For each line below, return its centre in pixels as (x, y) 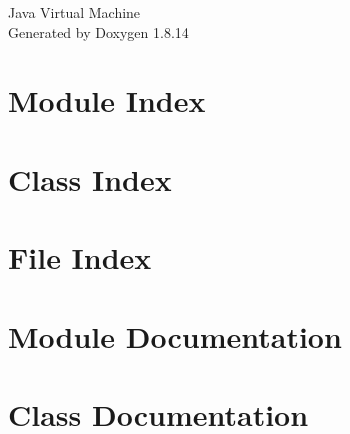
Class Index (90, 178)
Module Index (107, 100)
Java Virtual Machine (74, 12)
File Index (80, 257)
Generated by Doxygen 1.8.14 (98, 31)
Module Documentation (175, 335)
